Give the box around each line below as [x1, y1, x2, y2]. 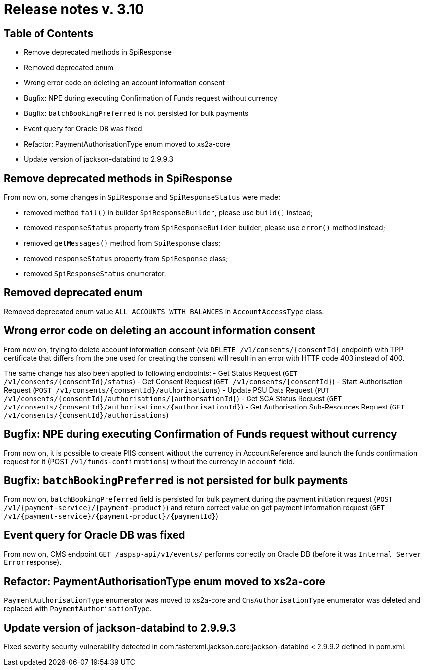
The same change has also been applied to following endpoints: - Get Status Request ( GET [4, 369, 298, 377]
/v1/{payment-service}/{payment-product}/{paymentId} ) [4, 512, 218, 521]
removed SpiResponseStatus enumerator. [24, 269, 166, 278]
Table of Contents [4, 27, 94, 39]
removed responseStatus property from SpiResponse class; [24, 254, 228, 263]
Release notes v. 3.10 [4, 1, 144, 18]
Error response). [4, 558, 62, 567]
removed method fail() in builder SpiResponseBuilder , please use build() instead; [24, 208, 313, 217]
